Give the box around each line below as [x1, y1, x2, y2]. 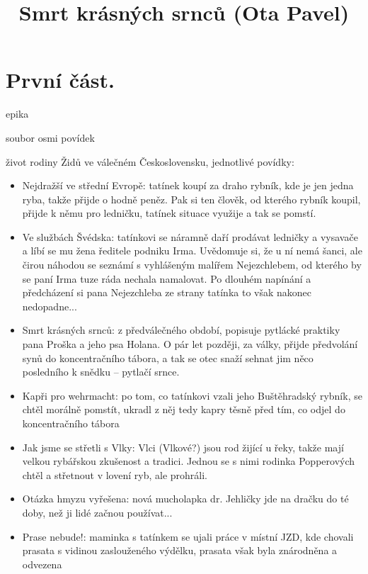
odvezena [22, 556, 62, 571]
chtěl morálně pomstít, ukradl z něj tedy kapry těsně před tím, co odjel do [22, 402, 345, 417]
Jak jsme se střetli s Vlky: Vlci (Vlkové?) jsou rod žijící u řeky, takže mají [22, 439, 344, 454]
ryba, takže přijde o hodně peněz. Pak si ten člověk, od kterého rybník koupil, [22, 191, 361, 206]
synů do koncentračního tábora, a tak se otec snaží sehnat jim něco [22, 350, 314, 365]
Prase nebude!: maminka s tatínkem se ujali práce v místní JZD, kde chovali [22, 529, 354, 544]
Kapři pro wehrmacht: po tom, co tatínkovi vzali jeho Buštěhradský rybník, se [22, 388, 362, 403]
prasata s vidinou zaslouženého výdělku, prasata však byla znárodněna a [22, 543, 338, 558]
